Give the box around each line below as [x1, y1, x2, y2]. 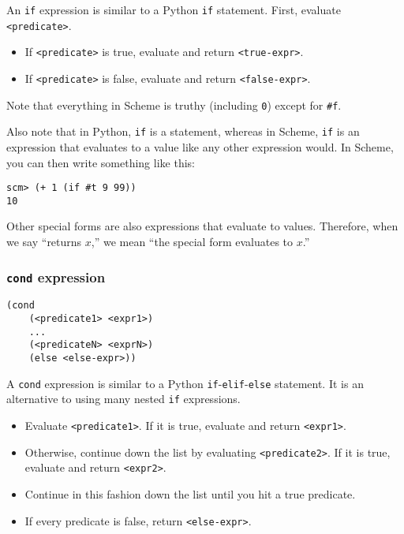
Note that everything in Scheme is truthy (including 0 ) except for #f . [6, 96, 342, 113]
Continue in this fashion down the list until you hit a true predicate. [24, 485, 356, 502]
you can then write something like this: [6, 154, 195, 170]
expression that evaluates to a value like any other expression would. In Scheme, [6, 138, 394, 155]
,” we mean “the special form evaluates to [91, 233, 294, 250]
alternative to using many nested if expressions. [6, 390, 241, 407]
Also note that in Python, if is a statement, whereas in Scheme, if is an [6, 123, 360, 140]
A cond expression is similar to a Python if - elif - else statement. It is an [6, 375, 364, 391]
